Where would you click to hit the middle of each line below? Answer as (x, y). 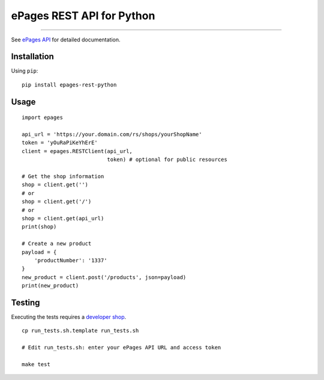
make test (36, 364)
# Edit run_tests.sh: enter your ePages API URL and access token (121, 348)
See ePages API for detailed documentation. (66, 40)
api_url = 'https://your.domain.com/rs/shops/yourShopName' (112, 134)
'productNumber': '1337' (70, 260)
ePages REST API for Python (83, 16)
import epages (42, 118)
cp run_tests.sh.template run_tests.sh (80, 331)
